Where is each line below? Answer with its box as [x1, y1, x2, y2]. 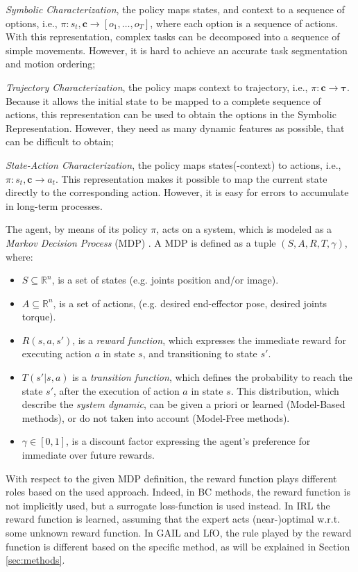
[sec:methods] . [6, 553, 65, 567]
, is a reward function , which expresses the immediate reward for [72, 332, 346, 347]
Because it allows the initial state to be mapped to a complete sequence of [6, 93, 321, 108]
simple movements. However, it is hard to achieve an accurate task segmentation [6, 42, 348, 57]
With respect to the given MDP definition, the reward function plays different [6, 471, 337, 485]
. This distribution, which [230, 383, 339, 398]
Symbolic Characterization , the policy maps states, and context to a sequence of [6, 2, 345, 16]
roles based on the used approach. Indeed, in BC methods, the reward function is [6, 484, 350, 499]
